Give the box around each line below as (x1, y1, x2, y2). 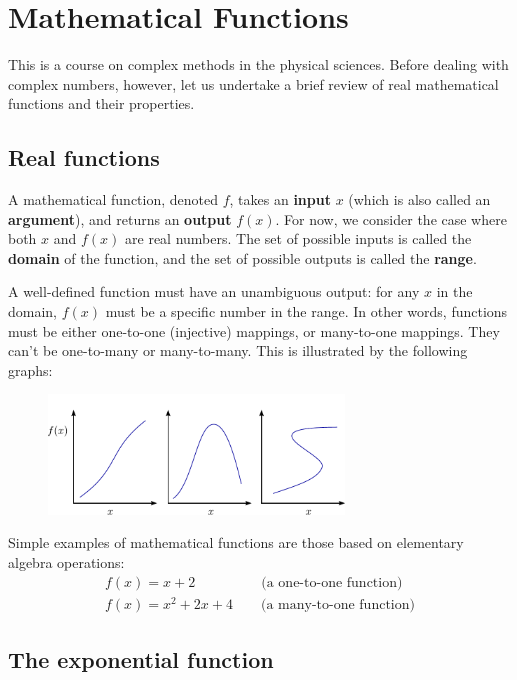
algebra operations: (8, 552, 125, 573)
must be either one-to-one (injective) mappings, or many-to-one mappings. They (8, 320, 500, 341)
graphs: (8, 359, 53, 380)
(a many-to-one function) (260, 597, 415, 612)
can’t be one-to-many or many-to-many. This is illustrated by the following (8, 340, 468, 361)
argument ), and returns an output (8, 208, 232, 229)
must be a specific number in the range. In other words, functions (105, 301, 508, 322)
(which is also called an (348, 189, 491, 210)
